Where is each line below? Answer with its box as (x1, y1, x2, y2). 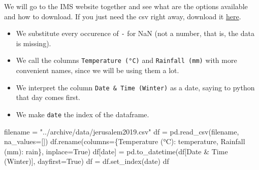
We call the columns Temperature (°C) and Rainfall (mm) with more (16, 55, 237, 65)
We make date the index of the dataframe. (16, 109, 149, 119)
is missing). (16, 38, 51, 48)
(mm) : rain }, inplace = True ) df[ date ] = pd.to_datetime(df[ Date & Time (4, 146, 228, 156)
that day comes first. (16, 92, 80, 103)
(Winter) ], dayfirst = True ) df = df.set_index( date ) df (4, 156, 169, 166)
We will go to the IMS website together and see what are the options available (4, 1, 248, 11)
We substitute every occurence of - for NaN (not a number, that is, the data (16, 28, 254, 39)
